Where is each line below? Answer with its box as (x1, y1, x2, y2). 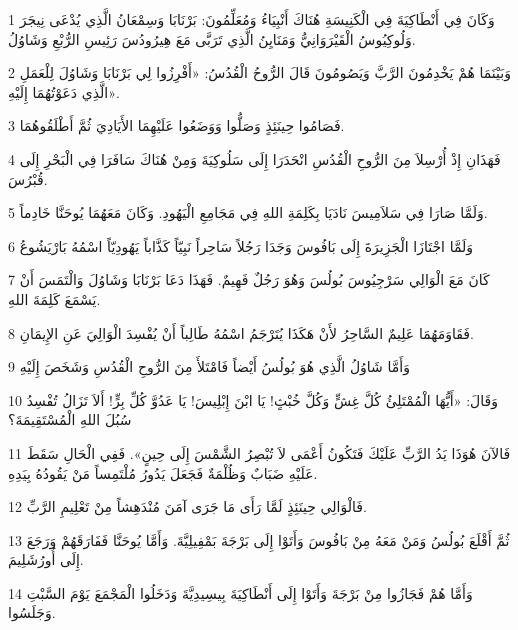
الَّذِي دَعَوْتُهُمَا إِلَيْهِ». (8, 81, 120, 102)
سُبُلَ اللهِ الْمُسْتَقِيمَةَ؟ (8, 409, 132, 430)
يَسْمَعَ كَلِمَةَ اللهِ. (8, 288, 101, 309)
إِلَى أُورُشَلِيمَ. (8, 549, 84, 570)
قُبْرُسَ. (8, 168, 48, 189)
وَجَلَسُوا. (8, 602, 56, 623)
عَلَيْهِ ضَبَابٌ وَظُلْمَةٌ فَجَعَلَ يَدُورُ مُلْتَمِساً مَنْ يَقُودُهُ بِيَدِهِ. (8, 462, 318, 483)
